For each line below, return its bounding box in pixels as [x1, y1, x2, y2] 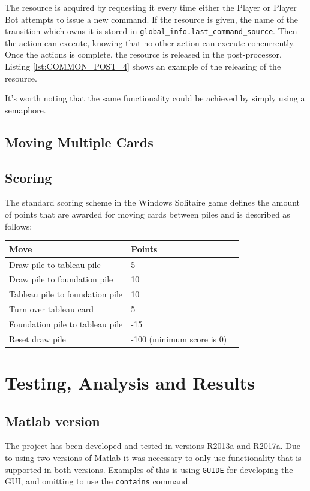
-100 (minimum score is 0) [131, 332, 227, 345]
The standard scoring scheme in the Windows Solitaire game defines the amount [5, 196, 300, 209]
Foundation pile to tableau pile [9, 317, 123, 330]
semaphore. [5, 103, 46, 116]
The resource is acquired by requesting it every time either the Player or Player [5, 1, 297, 13]
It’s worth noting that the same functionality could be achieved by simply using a [5, 92, 305, 104]
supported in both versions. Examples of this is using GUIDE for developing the [5, 463, 293, 475]
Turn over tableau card [9, 303, 94, 315]
